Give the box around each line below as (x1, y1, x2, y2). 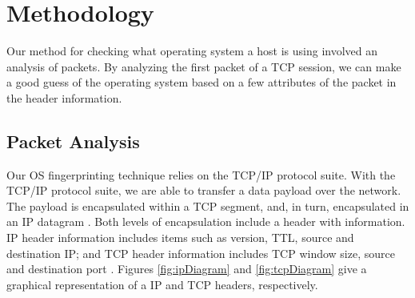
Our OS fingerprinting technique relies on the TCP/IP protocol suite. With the (6, 166, 396, 183)
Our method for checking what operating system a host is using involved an (6, 42, 378, 59)
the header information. (6, 89, 122, 106)
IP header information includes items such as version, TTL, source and (6, 229, 354, 246)
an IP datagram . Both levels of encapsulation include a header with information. (6, 213, 405, 230)
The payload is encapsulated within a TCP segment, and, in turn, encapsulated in (6, 197, 409, 214)
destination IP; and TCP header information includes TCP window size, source (6, 244, 395, 261)
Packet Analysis (6, 128, 140, 153)
